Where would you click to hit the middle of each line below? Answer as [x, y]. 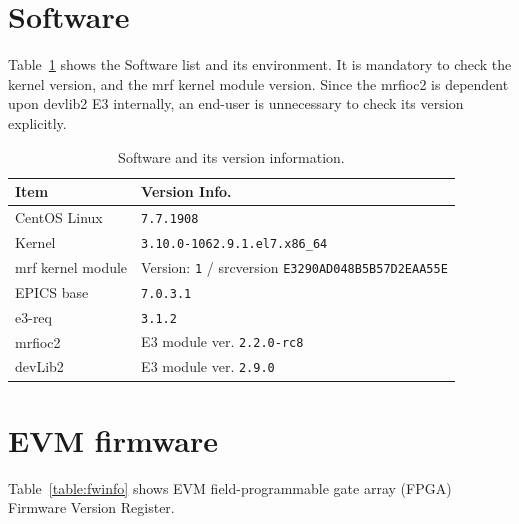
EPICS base [52, 291]
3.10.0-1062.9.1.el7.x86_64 [234, 243]
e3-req [33, 316]
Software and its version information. [231, 156]
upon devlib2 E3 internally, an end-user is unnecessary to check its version [236, 103]
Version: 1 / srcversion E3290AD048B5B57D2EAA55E [294, 266]
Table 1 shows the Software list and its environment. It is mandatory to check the [260, 64]
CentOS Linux [59, 216]
